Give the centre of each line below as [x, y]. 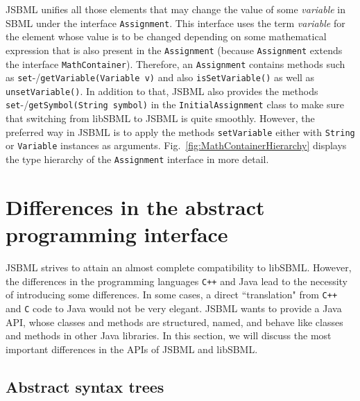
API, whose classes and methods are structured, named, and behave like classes [174, 322]
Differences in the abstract [135, 206]
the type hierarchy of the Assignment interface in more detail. [137, 159]
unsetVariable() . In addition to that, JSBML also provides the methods [162, 91]
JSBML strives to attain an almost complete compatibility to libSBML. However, [179, 267]
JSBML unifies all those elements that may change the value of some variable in [176, 9]
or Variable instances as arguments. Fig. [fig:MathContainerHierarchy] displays [176, 145]
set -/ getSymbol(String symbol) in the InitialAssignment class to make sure [175, 104]
